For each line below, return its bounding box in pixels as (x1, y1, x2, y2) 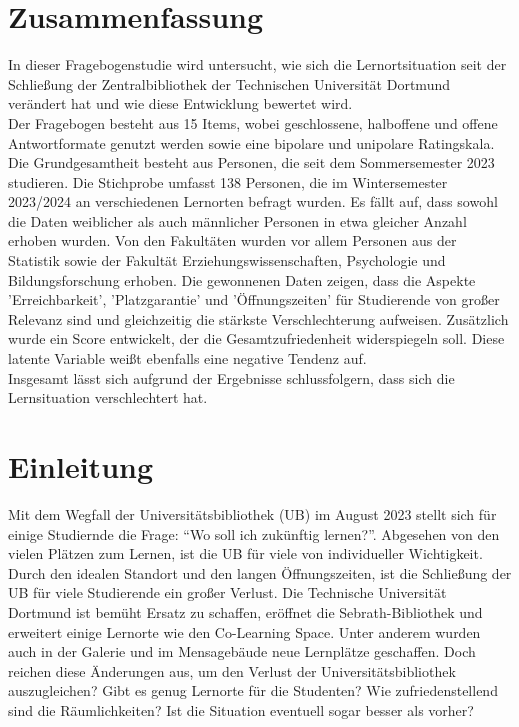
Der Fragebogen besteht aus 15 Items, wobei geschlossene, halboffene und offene (8, 112, 498, 133)
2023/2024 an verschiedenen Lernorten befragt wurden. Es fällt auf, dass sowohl (8, 191, 498, 212)
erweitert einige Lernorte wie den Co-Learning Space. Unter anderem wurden (8, 621, 481, 642)
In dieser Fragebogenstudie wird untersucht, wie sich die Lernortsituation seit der (8, 54, 507, 75)
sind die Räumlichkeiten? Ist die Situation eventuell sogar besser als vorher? (8, 699, 474, 720)
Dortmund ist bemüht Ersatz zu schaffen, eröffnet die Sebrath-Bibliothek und (8, 601, 483, 622)
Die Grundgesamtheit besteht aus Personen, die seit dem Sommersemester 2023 (8, 152, 495, 173)
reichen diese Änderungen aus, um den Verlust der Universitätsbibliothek (8, 660, 456, 681)
